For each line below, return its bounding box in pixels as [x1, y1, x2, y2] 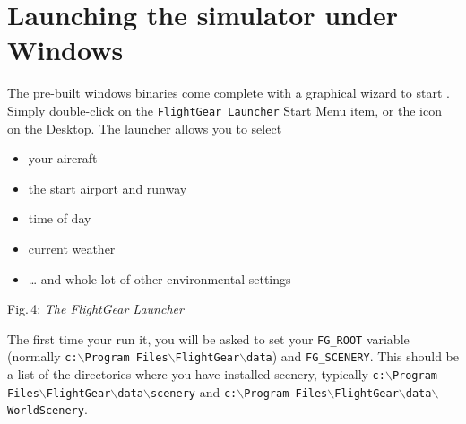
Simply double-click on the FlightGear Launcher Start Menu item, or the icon [7, 100, 442, 119]
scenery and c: [150, 382, 237, 401]
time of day [28, 209, 91, 228]
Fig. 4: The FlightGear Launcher [7, 299, 184, 318]
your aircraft [28, 149, 98, 168]
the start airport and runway [28, 178, 187, 197]
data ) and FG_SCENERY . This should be [246, 347, 459, 366]
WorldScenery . [7, 400, 88, 419]
